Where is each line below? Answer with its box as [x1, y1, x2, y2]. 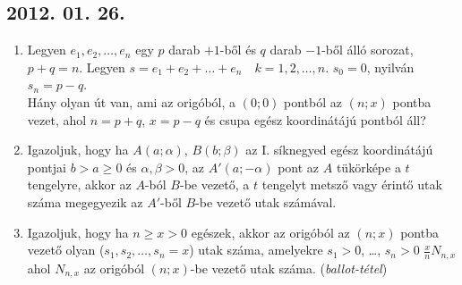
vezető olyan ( [27, 240, 105, 259]
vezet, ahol [27, 110, 87, 129]
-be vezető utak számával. [195, 192, 337, 211]
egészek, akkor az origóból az [191, 222, 350, 241]
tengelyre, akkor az [27, 175, 132, 194]
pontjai [27, 157, 66, 176]
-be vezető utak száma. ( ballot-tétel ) [190, 258, 388, 277]
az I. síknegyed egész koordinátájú [245, 140, 433, 159]
